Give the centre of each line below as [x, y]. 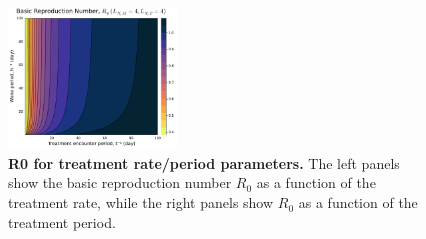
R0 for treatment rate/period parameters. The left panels [204, 162]
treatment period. [62, 221]
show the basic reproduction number [120, 182]
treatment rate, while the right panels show [141, 202]
